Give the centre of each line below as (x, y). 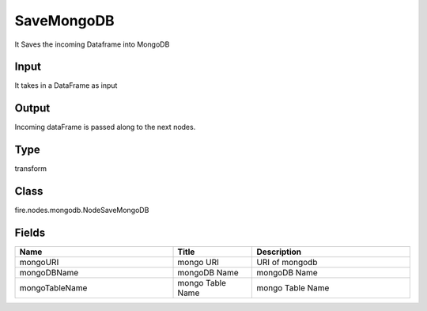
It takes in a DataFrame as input (66, 85)
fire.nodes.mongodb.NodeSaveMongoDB (82, 210)
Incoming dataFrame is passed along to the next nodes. (105, 127)
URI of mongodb (287, 263)
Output (32, 108)
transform (31, 169)
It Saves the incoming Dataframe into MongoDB (92, 44)
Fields (30, 232)
